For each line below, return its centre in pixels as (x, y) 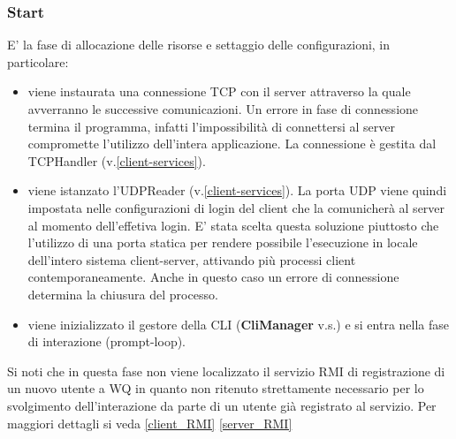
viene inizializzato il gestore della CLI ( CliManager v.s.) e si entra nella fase (239, 324)
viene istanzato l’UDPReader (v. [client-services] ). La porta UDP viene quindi (237, 190)
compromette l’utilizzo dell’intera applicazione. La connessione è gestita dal (232, 144)
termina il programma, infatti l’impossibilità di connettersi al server (211, 126)
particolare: (38, 61)
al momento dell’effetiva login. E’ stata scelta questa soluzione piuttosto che (233, 225)
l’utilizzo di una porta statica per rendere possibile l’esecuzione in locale (223, 242)
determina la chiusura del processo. (123, 294)
